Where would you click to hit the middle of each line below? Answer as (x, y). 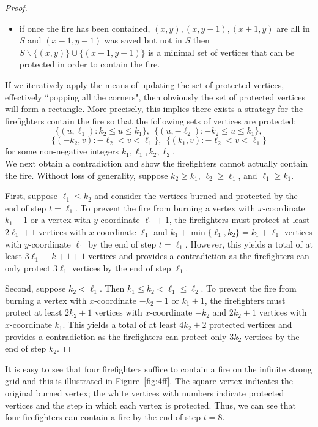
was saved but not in (143, 40)
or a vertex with (61, 220)
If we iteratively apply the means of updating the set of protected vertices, (145, 84)
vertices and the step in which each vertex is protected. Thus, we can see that (151, 405)
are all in (293, 28)
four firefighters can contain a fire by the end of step (103, 417)
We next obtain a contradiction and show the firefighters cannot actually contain (156, 163)
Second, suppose (35, 288)
